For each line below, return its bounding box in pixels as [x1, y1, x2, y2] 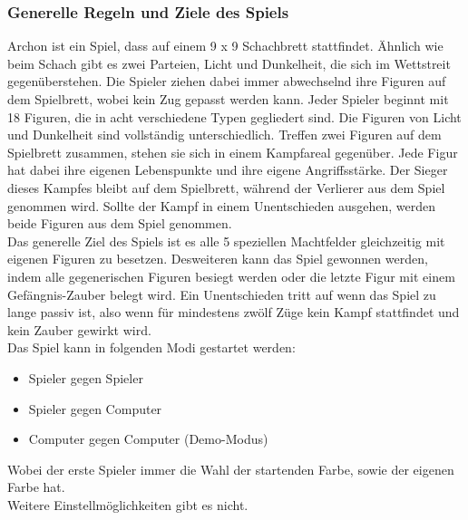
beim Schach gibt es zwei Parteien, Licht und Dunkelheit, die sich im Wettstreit [7, 53, 451, 72]
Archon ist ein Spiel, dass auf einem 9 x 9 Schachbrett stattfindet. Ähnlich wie [7, 36, 444, 55]
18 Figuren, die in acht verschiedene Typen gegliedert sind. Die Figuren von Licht [7, 107, 462, 126]
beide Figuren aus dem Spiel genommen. [7, 214, 232, 233]
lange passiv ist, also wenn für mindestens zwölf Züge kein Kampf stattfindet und [7, 303, 460, 322]
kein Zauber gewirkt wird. [7, 320, 151, 339]
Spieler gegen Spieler [28, 368, 143, 387]
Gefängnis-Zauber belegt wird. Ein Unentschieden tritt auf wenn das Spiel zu [7, 284, 436, 303]
